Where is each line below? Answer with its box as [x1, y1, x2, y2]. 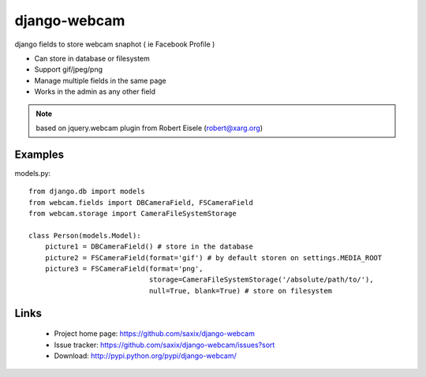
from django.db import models [28, 187, 146, 196]
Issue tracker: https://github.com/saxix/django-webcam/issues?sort [54, 340, 275, 349]
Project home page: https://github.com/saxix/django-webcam [54, 329, 256, 338]
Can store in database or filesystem [34, 54, 150, 63]
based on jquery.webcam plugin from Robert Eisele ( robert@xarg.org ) [35, 123, 263, 133]
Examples [14, 147, 65, 161]
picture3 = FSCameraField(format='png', [44, 264, 204, 273]
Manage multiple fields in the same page [34, 76, 167, 85]
